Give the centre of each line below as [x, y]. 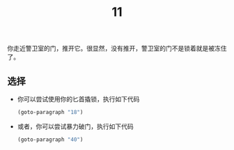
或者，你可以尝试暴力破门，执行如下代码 [75, 126]
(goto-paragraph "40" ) [50, 140]
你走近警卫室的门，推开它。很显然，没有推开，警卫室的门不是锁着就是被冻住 [117, 49]
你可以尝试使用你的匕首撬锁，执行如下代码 [78, 99]
